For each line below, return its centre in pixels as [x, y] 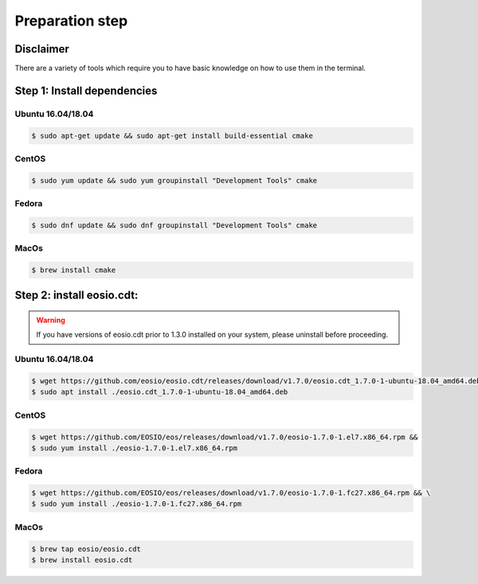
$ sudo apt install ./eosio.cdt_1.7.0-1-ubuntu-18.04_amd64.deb [160, 392]
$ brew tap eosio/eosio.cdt [86, 549]
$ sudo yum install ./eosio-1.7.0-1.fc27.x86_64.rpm [137, 504]
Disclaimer [42, 49]
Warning [51, 320]
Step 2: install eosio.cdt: [76, 296]
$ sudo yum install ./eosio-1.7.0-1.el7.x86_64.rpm [135, 448]
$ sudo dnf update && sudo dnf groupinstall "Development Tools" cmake [174, 225]
